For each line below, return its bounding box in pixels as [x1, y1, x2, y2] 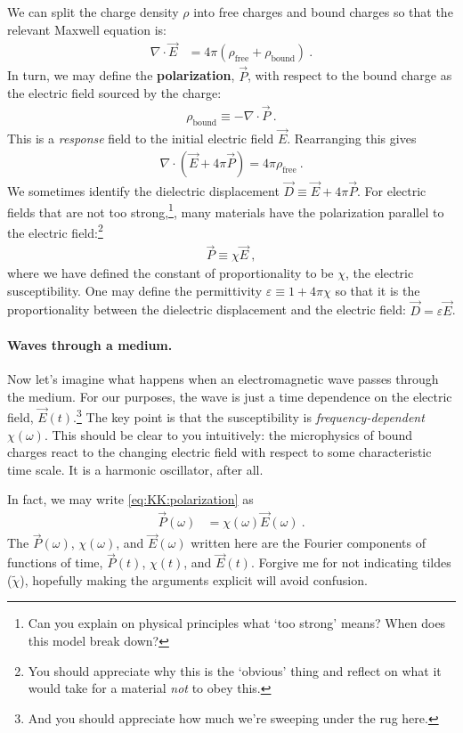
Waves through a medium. [7, 335, 173, 354]
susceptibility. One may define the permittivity [7, 281, 263, 299]
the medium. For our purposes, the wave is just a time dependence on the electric [7, 387, 452, 405]
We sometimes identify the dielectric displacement [7, 181, 280, 200]
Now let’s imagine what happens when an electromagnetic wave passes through [7, 370, 439, 388]
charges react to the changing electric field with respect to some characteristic [7, 443, 432, 461]
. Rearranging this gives [287, 129, 417, 148]
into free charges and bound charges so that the [193, 3, 453, 20]
